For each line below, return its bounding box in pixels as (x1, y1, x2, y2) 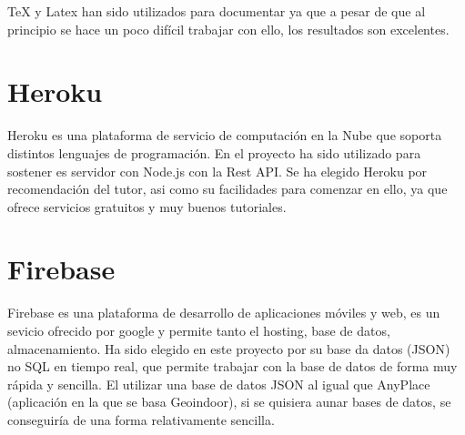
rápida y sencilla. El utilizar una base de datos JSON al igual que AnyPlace (7, 374, 430, 393)
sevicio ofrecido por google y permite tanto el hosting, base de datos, (7, 321, 390, 339)
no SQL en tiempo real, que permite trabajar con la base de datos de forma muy (7, 357, 458, 376)
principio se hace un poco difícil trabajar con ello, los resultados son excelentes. (7, 19, 450, 38)
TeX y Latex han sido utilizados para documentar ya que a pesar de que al (7, 2, 426, 20)
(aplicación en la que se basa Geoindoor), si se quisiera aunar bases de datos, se (7, 392, 451, 411)
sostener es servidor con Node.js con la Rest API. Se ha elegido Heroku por (7, 161, 428, 180)
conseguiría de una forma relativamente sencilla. (7, 410, 275, 429)
